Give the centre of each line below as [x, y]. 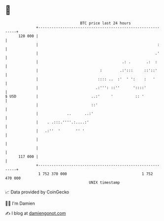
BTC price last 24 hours [106, 23]
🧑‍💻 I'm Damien [20, 203]
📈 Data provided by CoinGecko [37, 192]
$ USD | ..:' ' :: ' [75, 96]
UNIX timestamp [104, 182]
